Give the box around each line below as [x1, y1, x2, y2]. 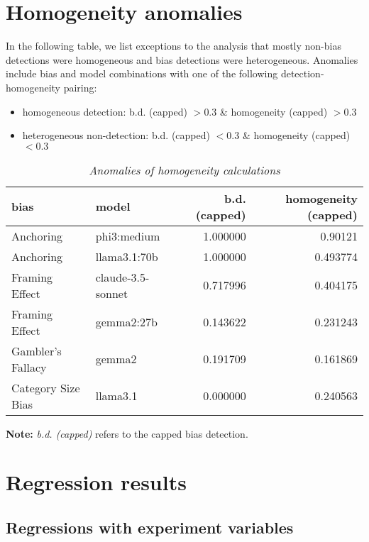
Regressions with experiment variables [6, 516, 294, 538]
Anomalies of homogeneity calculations [89, 161, 280, 178]
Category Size [11, 379, 80, 396]
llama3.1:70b [95, 248, 158, 265]
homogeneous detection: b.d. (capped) [22, 104, 188, 118]
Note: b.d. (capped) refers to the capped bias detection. [6, 426, 248, 441]
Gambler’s [11, 342, 62, 359]
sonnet [95, 284, 128, 302]
